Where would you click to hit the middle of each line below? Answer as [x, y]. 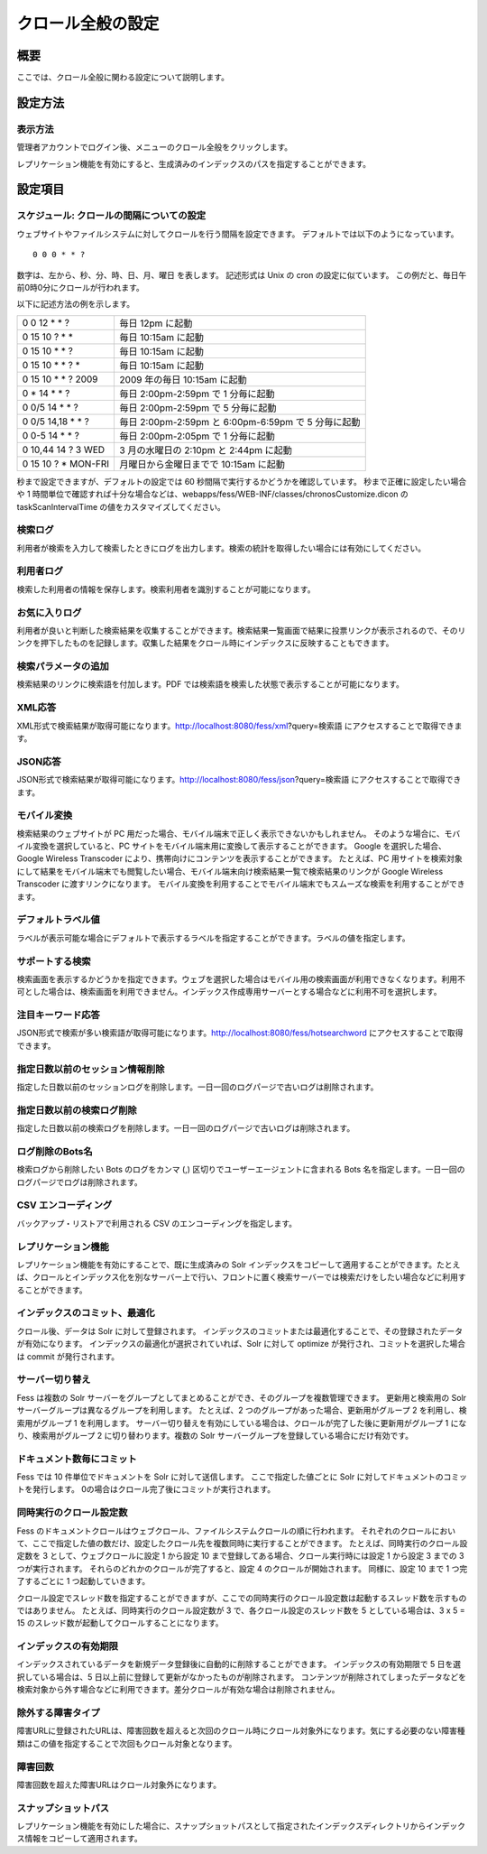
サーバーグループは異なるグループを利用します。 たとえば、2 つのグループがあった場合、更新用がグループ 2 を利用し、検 [242, 1410]
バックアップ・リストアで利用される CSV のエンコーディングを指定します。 [157, 1223]
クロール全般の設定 [88, 23]
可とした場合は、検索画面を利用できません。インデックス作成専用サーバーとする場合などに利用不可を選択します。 [229, 992]
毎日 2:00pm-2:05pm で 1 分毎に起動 [197, 436]
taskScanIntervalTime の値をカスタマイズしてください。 [121, 506]
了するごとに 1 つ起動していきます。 [83, 1581]
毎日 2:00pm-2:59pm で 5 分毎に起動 [198, 408]
